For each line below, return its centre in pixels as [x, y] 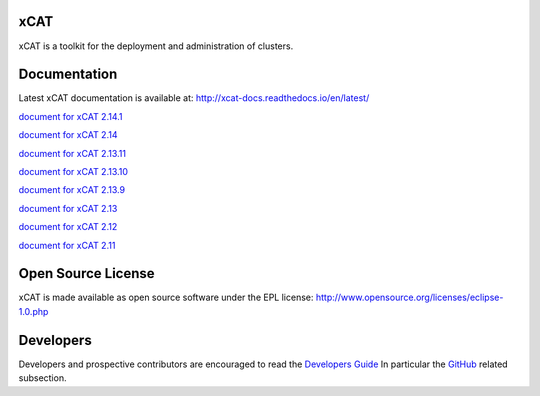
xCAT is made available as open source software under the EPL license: [166, 297]
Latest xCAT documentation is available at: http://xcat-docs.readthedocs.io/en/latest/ [194, 98]
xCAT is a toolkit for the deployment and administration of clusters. [156, 46]
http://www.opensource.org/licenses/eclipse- [409, 297]
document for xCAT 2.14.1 [71, 116]
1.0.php [33, 311]
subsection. [42, 378]
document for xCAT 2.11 [67, 245]
